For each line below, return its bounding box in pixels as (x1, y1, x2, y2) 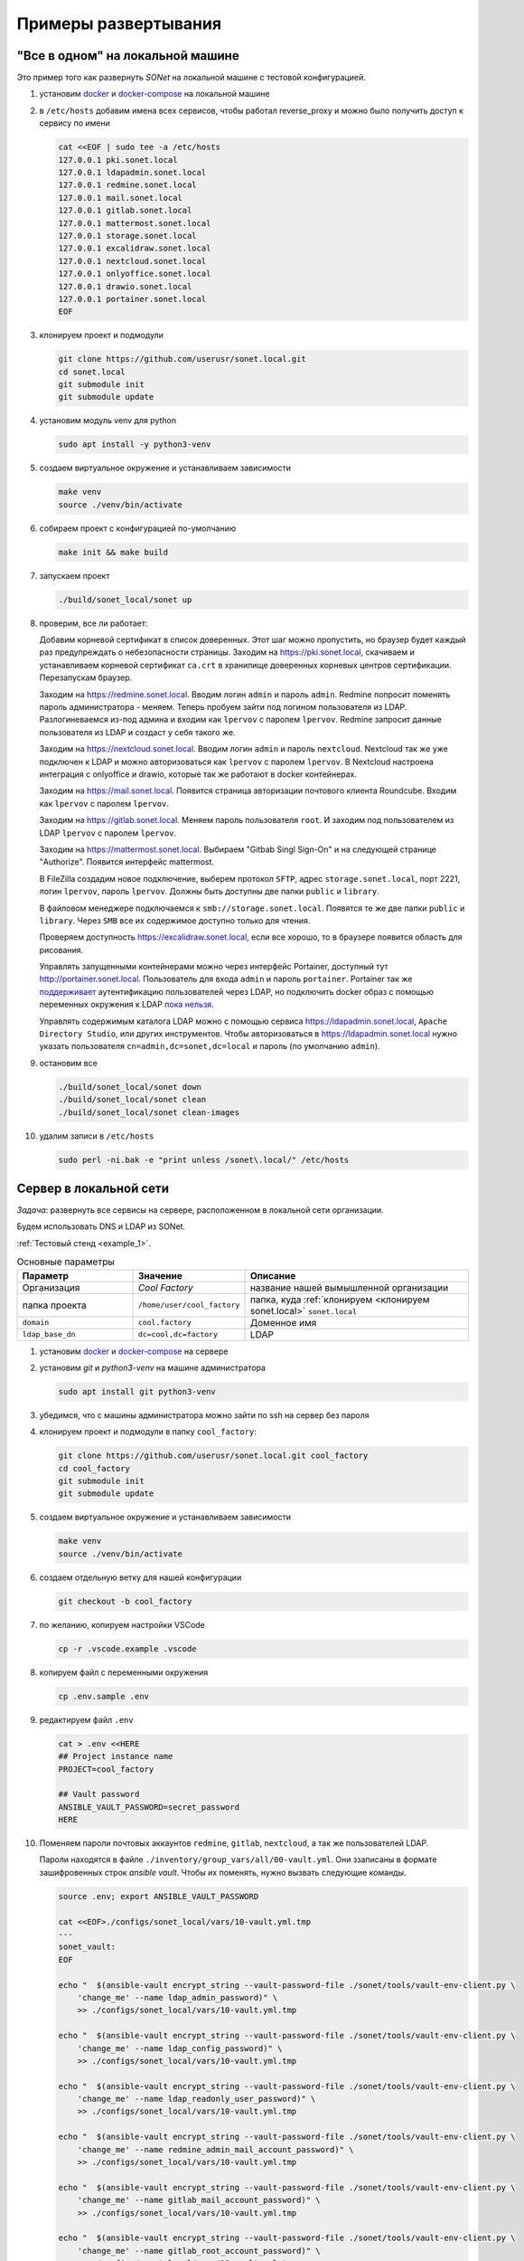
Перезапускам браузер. (39, 672, 133, 683)
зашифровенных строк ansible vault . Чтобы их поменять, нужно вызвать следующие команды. (39, 1867, 407, 1878)
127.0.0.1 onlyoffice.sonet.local (58, 269, 211, 279)
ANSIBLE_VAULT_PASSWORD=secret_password (58, 1802, 239, 1812)
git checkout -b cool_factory (58, 1596, 192, 1606)
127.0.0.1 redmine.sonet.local (58, 180, 198, 190)
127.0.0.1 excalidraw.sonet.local (58, 243, 211, 253)
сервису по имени (39, 118, 110, 128)
